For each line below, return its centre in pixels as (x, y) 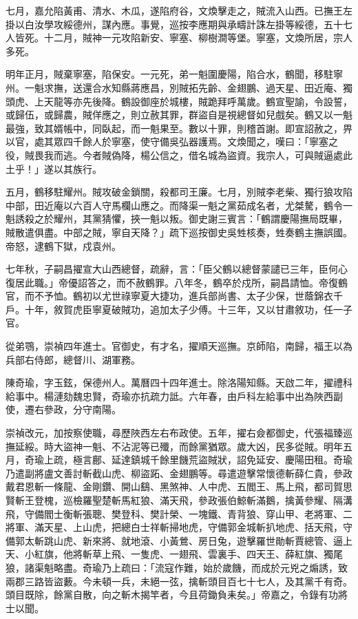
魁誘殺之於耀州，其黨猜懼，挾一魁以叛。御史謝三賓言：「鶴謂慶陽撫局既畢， (177, 219)
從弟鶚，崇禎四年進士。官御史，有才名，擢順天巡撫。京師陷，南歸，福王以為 (179, 346)
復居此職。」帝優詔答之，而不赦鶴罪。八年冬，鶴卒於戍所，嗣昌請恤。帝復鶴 (177, 282)
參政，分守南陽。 (82, 409)
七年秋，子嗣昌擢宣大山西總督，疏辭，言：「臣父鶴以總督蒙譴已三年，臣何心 (177, 269)
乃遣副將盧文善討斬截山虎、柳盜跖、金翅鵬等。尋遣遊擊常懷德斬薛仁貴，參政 (179, 473)
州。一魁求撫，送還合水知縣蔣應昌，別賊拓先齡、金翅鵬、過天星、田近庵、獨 (179, 87)
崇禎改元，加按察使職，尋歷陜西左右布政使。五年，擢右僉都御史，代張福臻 (174, 433)
